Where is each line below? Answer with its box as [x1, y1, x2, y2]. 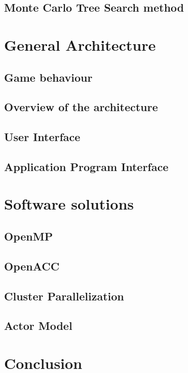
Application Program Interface [4, 158, 169, 174]
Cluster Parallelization [4, 288, 124, 303]
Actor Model [4, 318, 72, 333]
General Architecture [4, 34, 156, 55]
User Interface [4, 129, 81, 145]
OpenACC [4, 258, 60, 274]
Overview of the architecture [4, 99, 158, 115]
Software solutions [4, 193, 134, 214]
